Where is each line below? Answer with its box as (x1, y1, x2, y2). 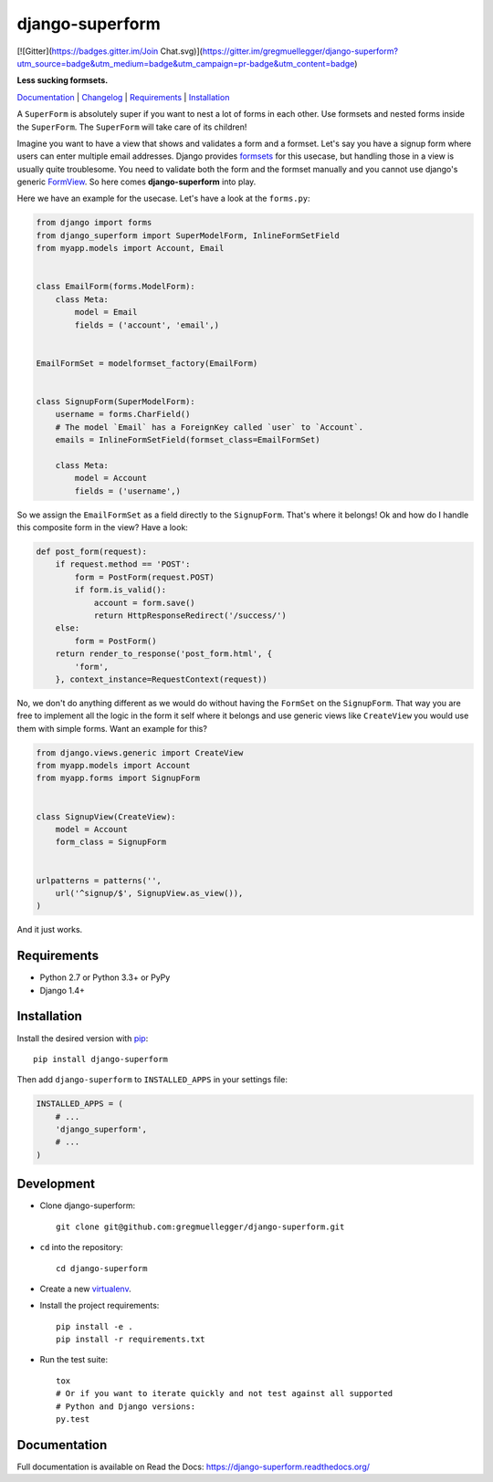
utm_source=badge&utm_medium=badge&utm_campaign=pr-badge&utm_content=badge (16, 57, 355, 68)
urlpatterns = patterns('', (36, 875, 162, 885)
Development (16, 1176, 96, 1192)
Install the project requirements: (39, 1300, 160, 1311)
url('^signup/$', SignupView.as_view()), (55, 888, 244, 898)
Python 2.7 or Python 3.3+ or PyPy (39, 972, 171, 983)
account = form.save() (93, 598, 195, 608)
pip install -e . (56, 1321, 133, 1331)
